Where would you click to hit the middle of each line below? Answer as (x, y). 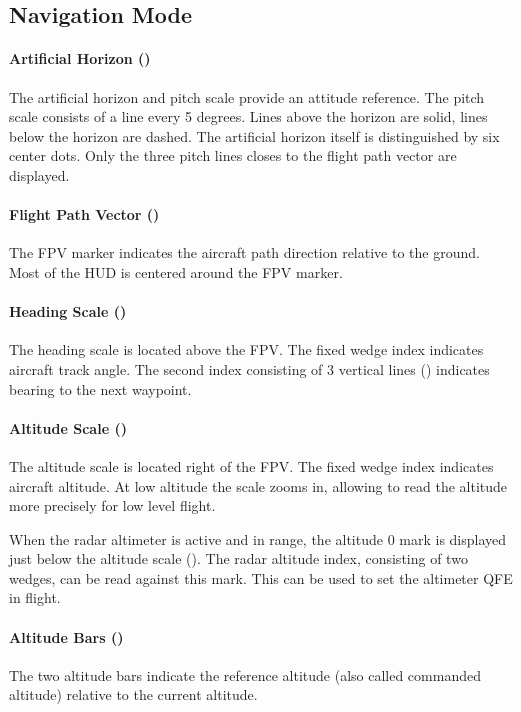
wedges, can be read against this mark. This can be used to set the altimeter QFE (261, 577)
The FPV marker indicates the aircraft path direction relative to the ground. (244, 252)
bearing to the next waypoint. (100, 388)
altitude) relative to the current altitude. (133, 694)
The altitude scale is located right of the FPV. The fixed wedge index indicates (251, 465)
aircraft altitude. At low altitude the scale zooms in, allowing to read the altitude (258, 485)
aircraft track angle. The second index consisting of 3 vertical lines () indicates (249, 368)
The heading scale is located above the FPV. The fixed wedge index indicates (246, 349)
